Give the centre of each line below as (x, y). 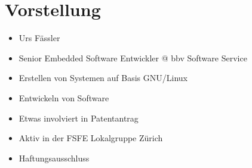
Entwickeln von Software (64, 97)
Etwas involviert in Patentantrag (79, 118)
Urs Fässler (39, 38)
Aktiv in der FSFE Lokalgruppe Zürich (91, 138)
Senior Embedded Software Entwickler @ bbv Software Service (133, 57)
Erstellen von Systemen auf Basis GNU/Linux (103, 78)
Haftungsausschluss (54, 158)
